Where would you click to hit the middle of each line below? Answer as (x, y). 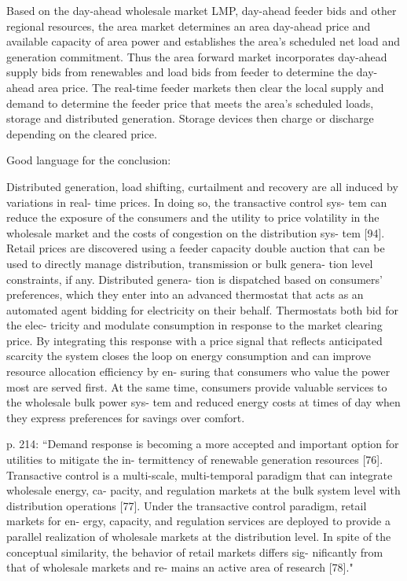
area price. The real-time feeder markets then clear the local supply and (211, 87)
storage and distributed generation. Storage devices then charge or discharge (190, 118)
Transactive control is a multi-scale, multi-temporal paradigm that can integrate (200, 474)
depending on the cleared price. (82, 133)
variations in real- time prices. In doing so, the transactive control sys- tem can (197, 202)
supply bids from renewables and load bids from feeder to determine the (180, 72)
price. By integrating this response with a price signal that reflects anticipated (194, 340)
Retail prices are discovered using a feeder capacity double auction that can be (196, 248)
